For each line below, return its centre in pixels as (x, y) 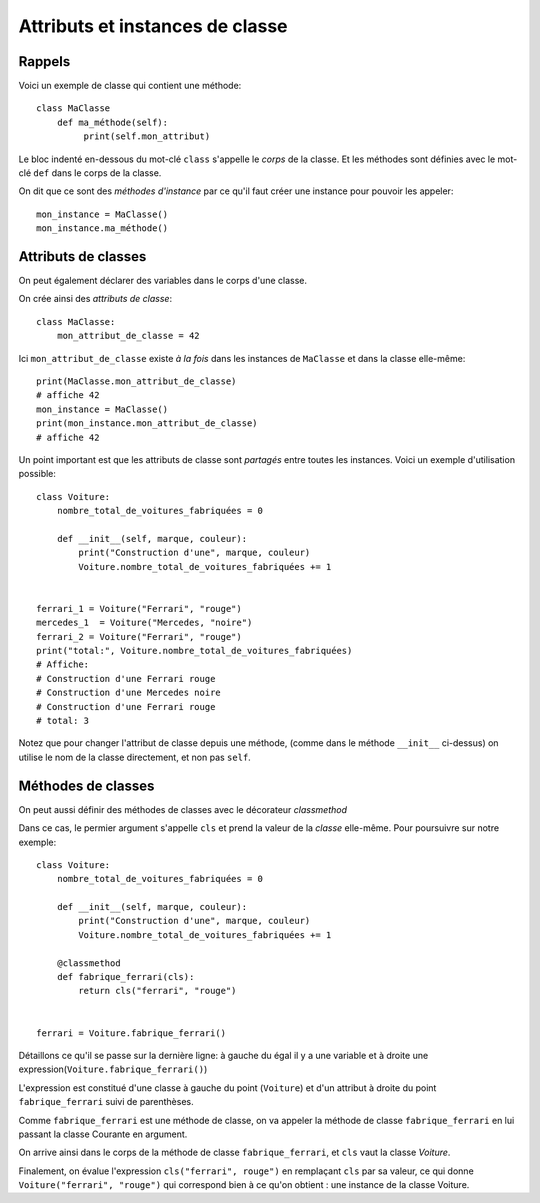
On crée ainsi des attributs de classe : (95, 299)
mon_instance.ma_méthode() (102, 228)
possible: (37, 474)
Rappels (44, 61)
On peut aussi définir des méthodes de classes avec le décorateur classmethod (182, 809)
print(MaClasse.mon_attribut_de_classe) (136, 381)
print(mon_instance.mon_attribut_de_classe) (147, 423)
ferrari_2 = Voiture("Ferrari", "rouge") (139, 636)
